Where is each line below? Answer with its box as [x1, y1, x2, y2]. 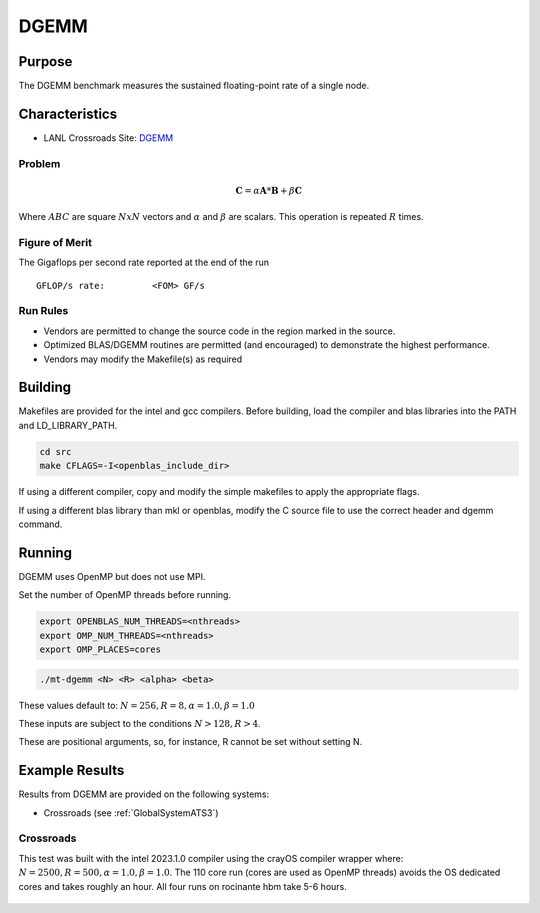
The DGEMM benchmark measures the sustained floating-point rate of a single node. [18, 80, 370, 92]
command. [18, 518, 63, 530]
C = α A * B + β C [235, 185, 302, 196]
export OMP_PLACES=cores [39, 644, 162, 655]
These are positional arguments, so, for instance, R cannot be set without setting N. [18, 736, 363, 748]
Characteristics [18, 105, 118, 122]
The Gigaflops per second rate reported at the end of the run [18, 256, 270, 269]
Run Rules [18, 304, 69, 318]
